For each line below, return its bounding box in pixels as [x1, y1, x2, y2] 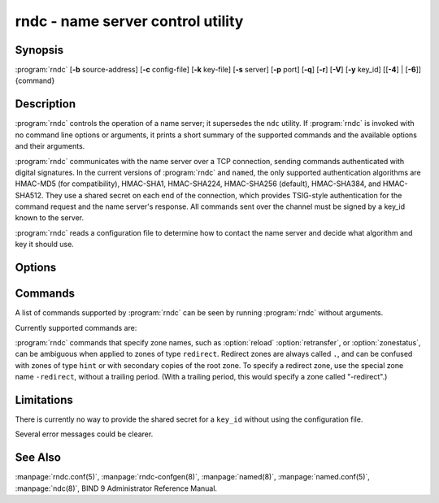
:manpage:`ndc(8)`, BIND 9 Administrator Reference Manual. [15, 483, 218, 493]
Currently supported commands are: [15, 323, 137, 332]
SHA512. [15, 190, 44, 200]
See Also [15, 451, 61, 465]
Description [15, 98, 76, 111]
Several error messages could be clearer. [15, 429, 154, 439]
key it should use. [15, 240, 75, 249]
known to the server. [15, 213, 85, 223]
